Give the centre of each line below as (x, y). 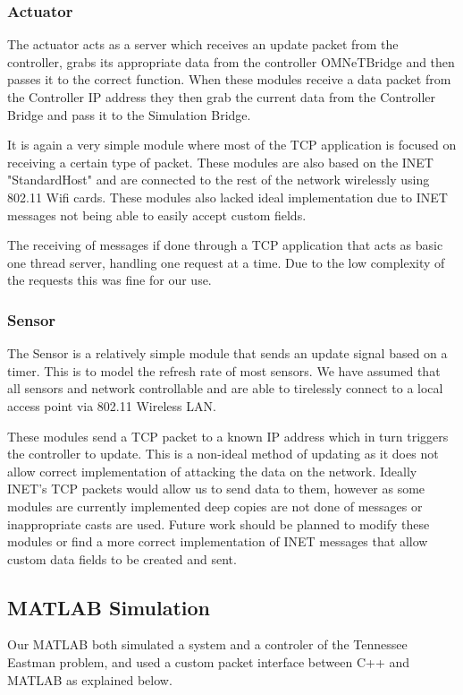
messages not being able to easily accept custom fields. (157, 215)
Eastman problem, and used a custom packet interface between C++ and (209, 662)
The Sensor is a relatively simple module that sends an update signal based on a (227, 353)
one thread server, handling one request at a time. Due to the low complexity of (226, 262)
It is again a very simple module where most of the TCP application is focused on (232, 145)
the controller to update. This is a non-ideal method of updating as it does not (223, 454)
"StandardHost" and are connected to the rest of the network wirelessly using (219, 180)
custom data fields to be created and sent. (122, 558)
